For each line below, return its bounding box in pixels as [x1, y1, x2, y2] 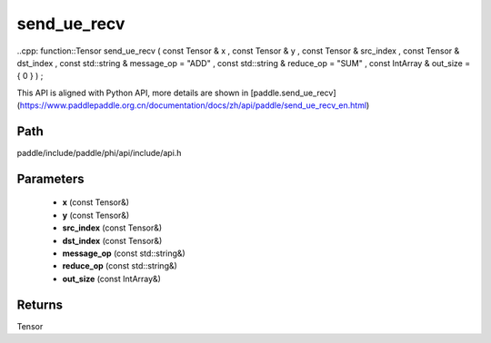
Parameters [16, 171, 85, 186]
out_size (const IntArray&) [62, 273, 161, 284]
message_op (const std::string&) [62, 248, 185, 259]
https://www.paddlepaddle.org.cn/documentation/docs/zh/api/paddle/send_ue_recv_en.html [19, 100, 367, 111]
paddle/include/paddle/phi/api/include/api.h [16, 148, 182, 159]
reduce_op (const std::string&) [62, 260, 177, 271]
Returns [16, 297, 64, 312]
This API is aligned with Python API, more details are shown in [16, 87, 249, 98]
